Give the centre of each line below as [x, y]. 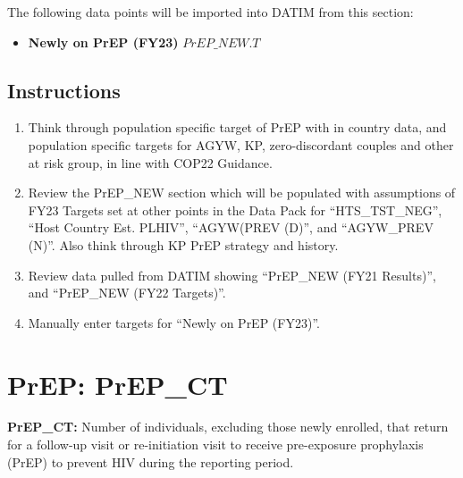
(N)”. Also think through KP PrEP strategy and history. [183, 244]
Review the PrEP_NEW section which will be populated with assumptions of [242, 193]
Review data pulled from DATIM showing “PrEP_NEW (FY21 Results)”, [232, 275]
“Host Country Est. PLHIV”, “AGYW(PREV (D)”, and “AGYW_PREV [231, 227]
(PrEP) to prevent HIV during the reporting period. [151, 461]
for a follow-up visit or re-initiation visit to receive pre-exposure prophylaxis [215, 444]
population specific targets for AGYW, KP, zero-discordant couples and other [241, 144]
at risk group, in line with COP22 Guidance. [150, 162]
